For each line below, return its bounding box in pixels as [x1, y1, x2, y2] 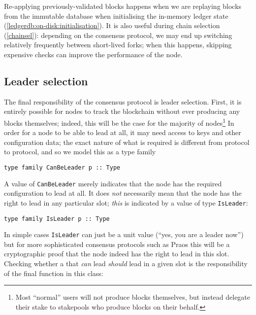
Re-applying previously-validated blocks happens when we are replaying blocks [4, 1, 242, 11]
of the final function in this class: [4, 268, 103, 278]
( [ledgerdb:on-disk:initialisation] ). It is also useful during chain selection [4, 20, 220, 31]
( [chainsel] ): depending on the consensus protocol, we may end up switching [4, 30, 232, 40]
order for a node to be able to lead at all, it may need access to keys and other [4, 127, 241, 138]
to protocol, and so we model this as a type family [4, 146, 156, 157]
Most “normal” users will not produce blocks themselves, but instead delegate [15, 292, 251, 302]
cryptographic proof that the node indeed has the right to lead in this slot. [4, 248, 229, 259]
